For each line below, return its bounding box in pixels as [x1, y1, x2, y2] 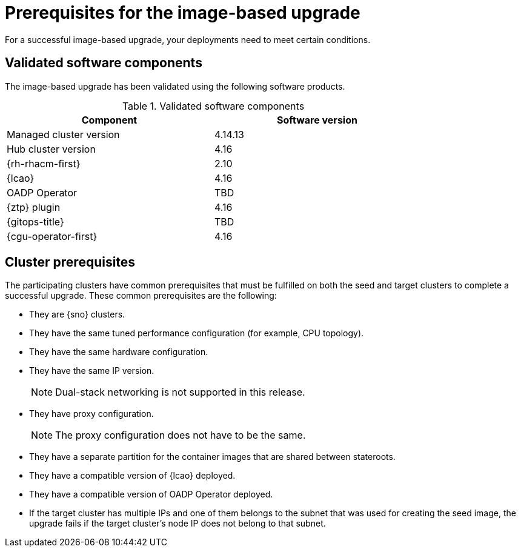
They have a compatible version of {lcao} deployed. [29, 470, 236, 481]
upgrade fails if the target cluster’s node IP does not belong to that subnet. [29, 518, 326, 529]
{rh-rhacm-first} [7, 157, 81, 170]
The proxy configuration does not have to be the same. [55, 429, 306, 442]
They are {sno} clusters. [29, 309, 125, 320]
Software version [277, 113, 357, 126]
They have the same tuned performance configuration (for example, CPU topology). [29, 328, 364, 339]
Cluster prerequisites [5, 254, 136, 270]
